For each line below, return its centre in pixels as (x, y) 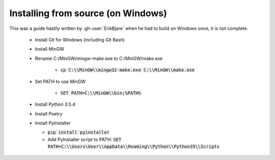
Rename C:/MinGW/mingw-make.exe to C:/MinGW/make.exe (99, 58)
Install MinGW (50, 49)
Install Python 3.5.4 (55, 104)
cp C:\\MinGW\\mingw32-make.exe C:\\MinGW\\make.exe (128, 70)
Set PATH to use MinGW (60, 82)
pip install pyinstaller (78, 132)
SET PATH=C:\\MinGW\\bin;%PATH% (101, 93)
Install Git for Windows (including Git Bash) (80, 39)
